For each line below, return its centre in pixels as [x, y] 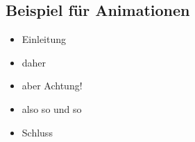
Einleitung [44, 39]
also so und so [52, 108]
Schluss [37, 132]
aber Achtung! [52, 86]
